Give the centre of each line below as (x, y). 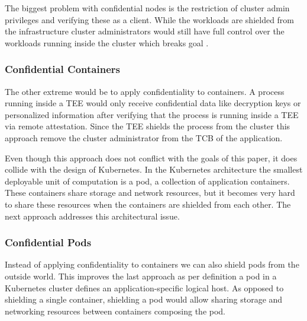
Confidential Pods (48, 242)
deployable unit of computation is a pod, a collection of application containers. (147, 181)
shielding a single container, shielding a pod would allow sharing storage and (144, 299)
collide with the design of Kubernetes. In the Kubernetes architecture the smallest (154, 169)
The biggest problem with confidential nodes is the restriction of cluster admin (147, 8)
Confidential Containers (62, 69)
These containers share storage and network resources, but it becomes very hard (150, 193)
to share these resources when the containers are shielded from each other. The (148, 204)
